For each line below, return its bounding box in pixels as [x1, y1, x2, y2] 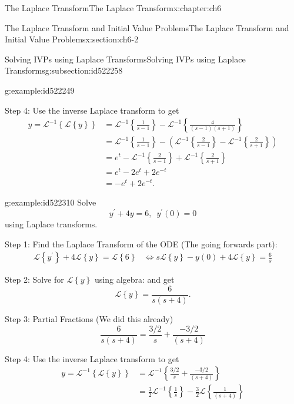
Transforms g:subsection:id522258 [5, 64, 123, 77]
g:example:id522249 [5, 84, 75, 96]
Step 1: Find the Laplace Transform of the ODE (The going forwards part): [5, 237, 278, 250]
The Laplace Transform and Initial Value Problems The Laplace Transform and [5, 21, 289, 34]
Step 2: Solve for [5, 273, 64, 286]
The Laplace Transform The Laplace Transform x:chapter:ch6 [5, 2, 222, 14]
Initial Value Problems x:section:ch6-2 [5, 33, 139, 45]
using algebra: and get [95, 273, 175, 286]
